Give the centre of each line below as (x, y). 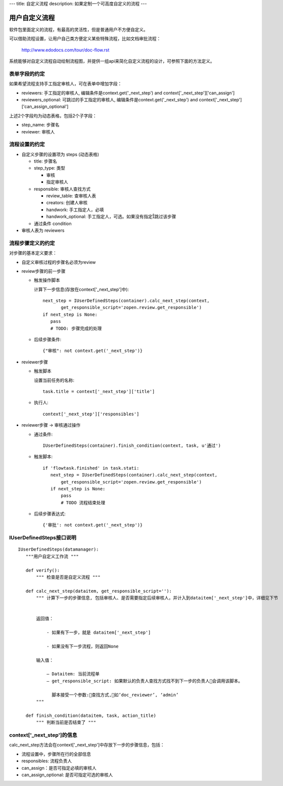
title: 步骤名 (46, 161)
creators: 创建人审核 (67, 203)
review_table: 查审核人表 (71, 196)
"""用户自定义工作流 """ (52, 556)
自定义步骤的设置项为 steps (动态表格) (60, 154)
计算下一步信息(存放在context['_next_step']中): (81, 289)
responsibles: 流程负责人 (47, 761)
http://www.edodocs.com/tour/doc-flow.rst (66, 50)
